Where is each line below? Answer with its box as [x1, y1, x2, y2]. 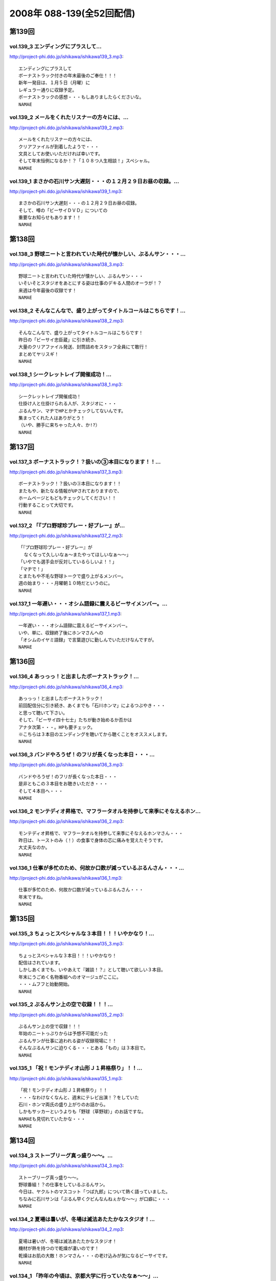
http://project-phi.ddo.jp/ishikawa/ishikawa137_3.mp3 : [9, 469, 123, 475]
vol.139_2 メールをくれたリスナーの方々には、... [9, 114, 129, 121]
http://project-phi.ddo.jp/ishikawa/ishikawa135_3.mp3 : [9, 941, 124, 947]
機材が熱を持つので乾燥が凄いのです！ [18, 1246, 99, 1251]
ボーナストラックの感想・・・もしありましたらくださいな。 [18, 94, 144, 100]
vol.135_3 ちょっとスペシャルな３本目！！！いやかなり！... [9, 930, 154, 937]
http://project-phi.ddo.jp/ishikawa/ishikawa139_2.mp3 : [9, 125, 124, 131]
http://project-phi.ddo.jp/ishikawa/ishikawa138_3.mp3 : [9, 261, 124, 267]
